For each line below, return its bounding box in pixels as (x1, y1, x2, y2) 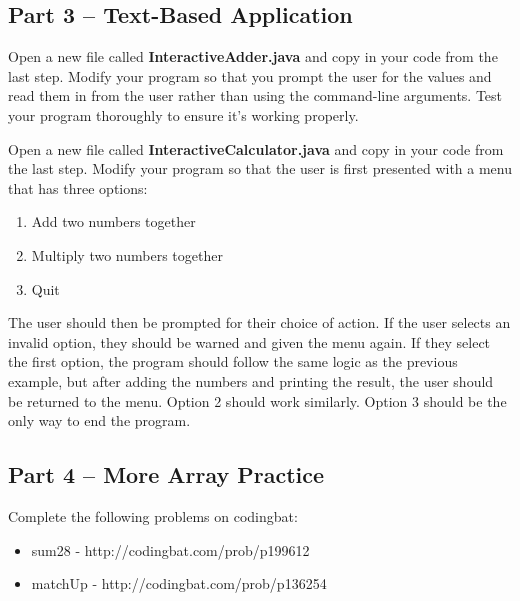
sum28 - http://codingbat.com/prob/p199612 (31, 539, 310, 560)
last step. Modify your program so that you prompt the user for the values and (8, 65, 492, 86)
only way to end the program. (8, 410, 191, 431)
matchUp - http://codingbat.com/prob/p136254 (31, 573, 327, 594)
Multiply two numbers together (31, 244, 223, 265)
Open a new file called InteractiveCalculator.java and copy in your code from (8, 138, 504, 159)
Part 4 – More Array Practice (8, 459, 325, 490)
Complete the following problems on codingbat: (8, 505, 298, 526)
